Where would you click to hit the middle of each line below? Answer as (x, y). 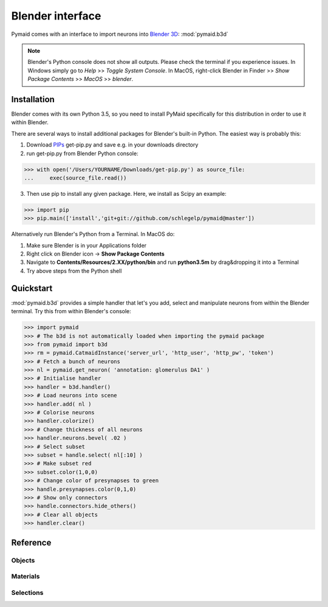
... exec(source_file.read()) (75, 178)
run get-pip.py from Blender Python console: (83, 153)
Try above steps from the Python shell (74, 271)
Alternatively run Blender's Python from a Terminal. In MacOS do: (93, 234)
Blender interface (56, 16)
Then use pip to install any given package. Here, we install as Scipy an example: (127, 193)
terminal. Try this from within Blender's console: (71, 311)
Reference (31, 542)
